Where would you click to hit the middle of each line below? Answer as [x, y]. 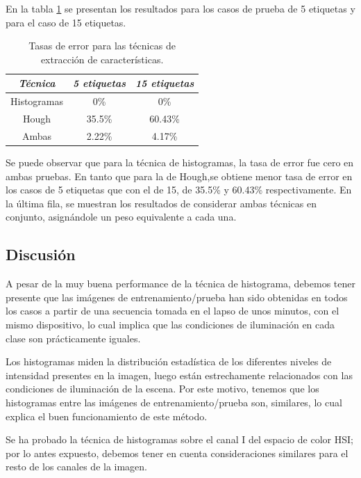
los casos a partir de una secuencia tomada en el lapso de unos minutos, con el [173, 311]
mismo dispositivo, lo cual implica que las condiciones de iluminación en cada [170, 324]
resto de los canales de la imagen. [77, 467]
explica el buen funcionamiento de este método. [107, 416]
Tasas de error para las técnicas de [102, 46]
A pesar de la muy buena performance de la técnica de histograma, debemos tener [180, 284]
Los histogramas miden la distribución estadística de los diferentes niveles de [169, 361]
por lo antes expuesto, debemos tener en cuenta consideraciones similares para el [177, 453]
